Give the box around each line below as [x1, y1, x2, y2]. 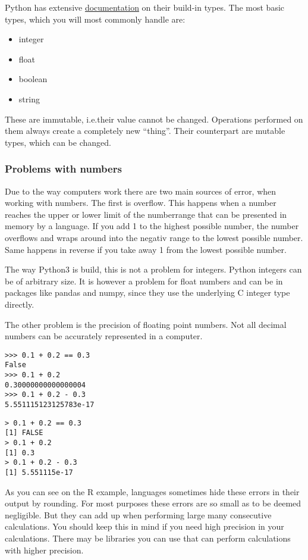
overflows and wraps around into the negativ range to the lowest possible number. [5, 231, 303, 243]
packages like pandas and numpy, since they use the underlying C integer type [5, 286, 290, 299]
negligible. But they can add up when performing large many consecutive [5, 508, 272, 521]
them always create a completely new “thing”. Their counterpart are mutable [5, 124, 285, 137]
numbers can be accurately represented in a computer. [5, 330, 203, 342]
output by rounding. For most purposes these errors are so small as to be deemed [5, 497, 301, 509]
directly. [5, 298, 34, 310]
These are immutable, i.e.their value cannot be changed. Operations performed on [5, 112, 303, 125]
